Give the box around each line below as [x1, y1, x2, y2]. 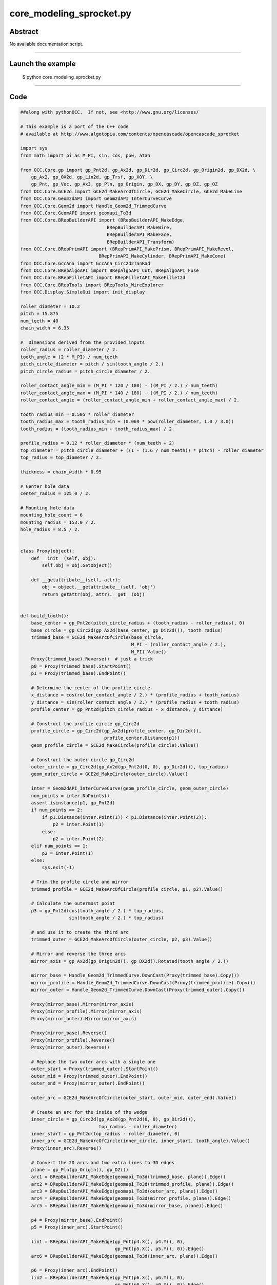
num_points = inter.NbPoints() [31, 793, 110, 799]
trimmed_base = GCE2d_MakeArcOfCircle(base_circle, [31, 634, 164, 640]
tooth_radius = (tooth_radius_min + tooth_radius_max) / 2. [20, 426, 175, 432]
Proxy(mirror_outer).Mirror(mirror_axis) [31, 1016, 137, 1021]
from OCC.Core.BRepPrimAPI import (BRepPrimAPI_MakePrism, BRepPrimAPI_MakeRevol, [20, 246, 234, 252]
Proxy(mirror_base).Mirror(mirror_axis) [31, 1001, 134, 1007]
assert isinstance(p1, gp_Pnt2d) [31, 800, 115, 805]
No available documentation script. [9, 41, 84, 47]
